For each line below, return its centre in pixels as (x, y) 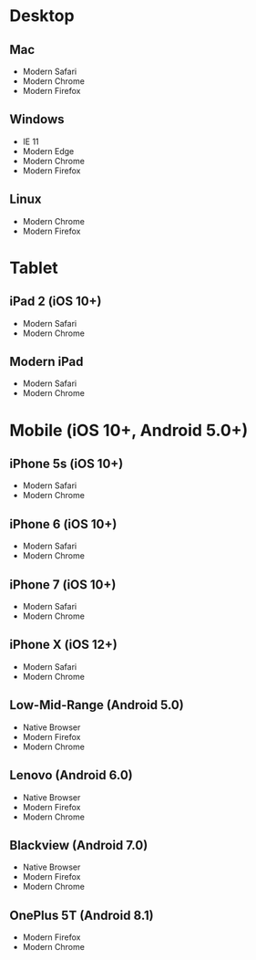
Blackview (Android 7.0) (79, 845)
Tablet (34, 268)
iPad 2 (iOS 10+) (56, 302)
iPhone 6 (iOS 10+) (63, 524)
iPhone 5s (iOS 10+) (67, 464)
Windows (37, 120)
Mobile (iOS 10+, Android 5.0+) (129, 430)
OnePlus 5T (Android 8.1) (82, 915)
